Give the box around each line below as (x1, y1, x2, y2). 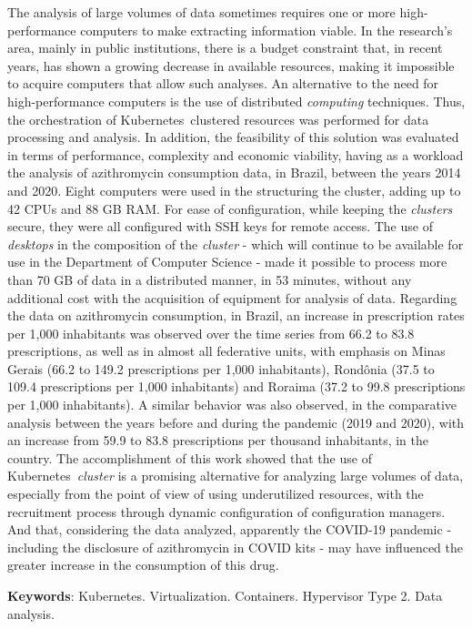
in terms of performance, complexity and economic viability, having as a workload (7, 145, 464, 164)
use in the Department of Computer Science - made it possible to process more (7, 252, 447, 271)
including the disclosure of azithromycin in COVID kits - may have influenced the (7, 537, 464, 556)
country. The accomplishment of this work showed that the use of (7, 448, 372, 467)
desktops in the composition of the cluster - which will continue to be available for (7, 234, 464, 253)
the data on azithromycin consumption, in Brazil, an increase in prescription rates (7, 306, 465, 325)
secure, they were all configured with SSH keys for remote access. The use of (7, 217, 433, 236)
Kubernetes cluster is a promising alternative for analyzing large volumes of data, (7, 466, 464, 485)
